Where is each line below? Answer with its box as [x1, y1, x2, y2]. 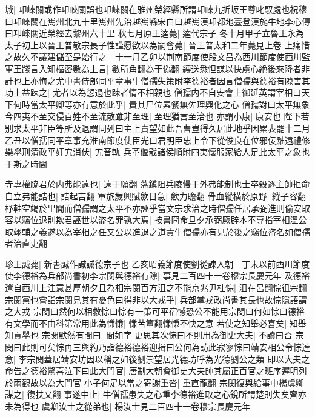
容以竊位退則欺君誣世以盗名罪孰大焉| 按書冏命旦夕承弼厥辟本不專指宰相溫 [5, 213, 299, 226]
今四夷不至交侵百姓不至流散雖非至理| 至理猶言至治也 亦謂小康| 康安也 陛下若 [5, 110, 310, 122]
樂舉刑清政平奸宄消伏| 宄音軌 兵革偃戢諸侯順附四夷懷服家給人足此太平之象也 [5, 145, 310, 158]
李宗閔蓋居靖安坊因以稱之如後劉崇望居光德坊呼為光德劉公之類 [18, 352, 265, 365]
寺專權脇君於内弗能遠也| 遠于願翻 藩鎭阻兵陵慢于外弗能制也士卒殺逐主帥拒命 [5, 178, 310, 190]
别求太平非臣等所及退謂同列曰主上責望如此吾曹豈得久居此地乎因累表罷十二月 [5, 121, 310, 134]
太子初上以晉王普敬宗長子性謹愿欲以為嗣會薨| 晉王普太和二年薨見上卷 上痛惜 [5, 38, 310, 51]
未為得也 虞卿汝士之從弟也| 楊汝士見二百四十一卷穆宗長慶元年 [5, 400, 251, 412]
